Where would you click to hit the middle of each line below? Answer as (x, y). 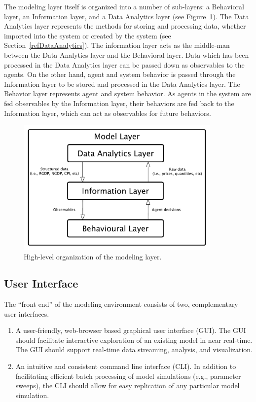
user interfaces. (27, 313)
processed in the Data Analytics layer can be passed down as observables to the (124, 64)
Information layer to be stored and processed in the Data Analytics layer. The (122, 84)
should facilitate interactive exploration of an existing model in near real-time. (134, 340)
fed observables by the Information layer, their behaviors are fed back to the (119, 103)
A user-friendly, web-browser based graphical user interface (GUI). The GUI (131, 330)
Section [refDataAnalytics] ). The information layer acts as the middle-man (117, 45)
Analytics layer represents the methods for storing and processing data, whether (125, 26)
